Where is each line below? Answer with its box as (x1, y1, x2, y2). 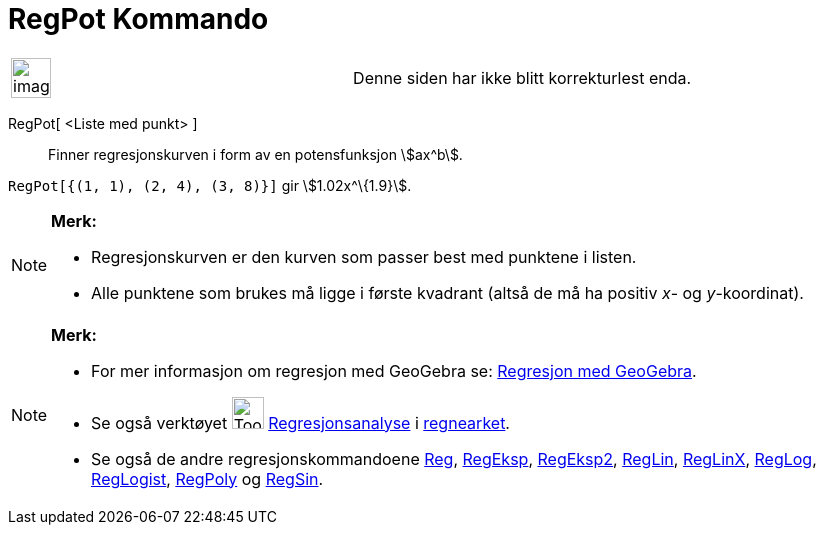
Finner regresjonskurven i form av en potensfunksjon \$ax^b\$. (48, 145, 463, 163)
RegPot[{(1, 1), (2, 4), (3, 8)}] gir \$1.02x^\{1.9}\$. (8, 176, 412, 194)
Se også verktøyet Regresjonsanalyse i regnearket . (91, 412, 510, 433)
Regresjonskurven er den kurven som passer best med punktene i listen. (91, 246, 637, 267)
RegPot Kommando (8, 2, 269, 36)
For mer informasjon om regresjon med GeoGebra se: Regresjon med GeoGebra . (91, 360, 697, 381)
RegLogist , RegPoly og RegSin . (91, 468, 324, 489)
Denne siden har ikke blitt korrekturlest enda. (353, 67, 692, 88)
